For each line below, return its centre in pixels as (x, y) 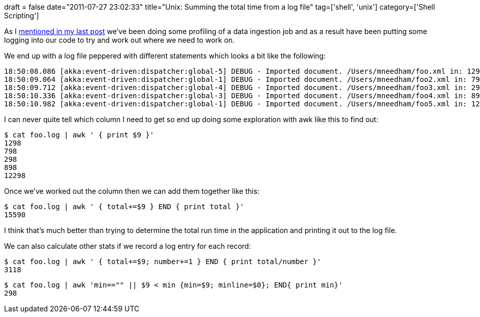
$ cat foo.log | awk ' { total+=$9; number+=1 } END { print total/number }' (163, 262)
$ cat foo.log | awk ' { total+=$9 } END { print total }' (124, 207)
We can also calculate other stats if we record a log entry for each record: (128, 246)
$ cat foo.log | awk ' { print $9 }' (79, 135)
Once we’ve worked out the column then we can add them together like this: (132, 191)
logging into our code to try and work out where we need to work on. (119, 40)
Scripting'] (22, 16)
